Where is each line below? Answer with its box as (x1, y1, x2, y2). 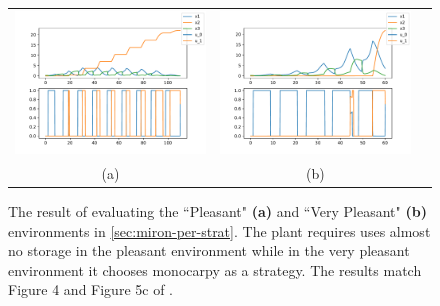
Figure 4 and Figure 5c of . (8, 279, 173, 300)
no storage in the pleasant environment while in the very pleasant (8, 240, 410, 261)
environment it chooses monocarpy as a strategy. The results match (8, 259, 422, 280)
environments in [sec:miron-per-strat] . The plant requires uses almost (8, 220, 431, 241)
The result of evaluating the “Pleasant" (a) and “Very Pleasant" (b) (8, 201, 427, 222)
